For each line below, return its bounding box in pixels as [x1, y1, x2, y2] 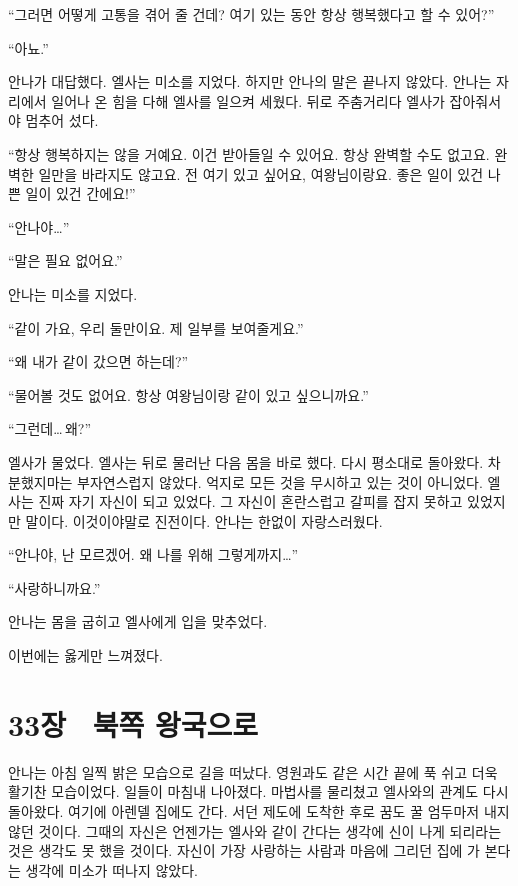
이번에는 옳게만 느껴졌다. [8, 645, 163, 666]
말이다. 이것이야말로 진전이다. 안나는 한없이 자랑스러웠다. [25, 510, 383, 531]
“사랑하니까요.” [8, 577, 101, 598]
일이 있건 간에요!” [25, 183, 136, 204]
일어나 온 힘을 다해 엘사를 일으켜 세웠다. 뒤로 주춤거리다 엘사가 [51, 90, 445, 111]
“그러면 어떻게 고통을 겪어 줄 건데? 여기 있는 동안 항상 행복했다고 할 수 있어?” [8, 4, 495, 24]
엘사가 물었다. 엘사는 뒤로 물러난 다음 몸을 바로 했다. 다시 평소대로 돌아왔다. [8, 451, 484, 472]
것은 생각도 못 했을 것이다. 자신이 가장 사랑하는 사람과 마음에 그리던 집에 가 [8, 840, 480, 861]
